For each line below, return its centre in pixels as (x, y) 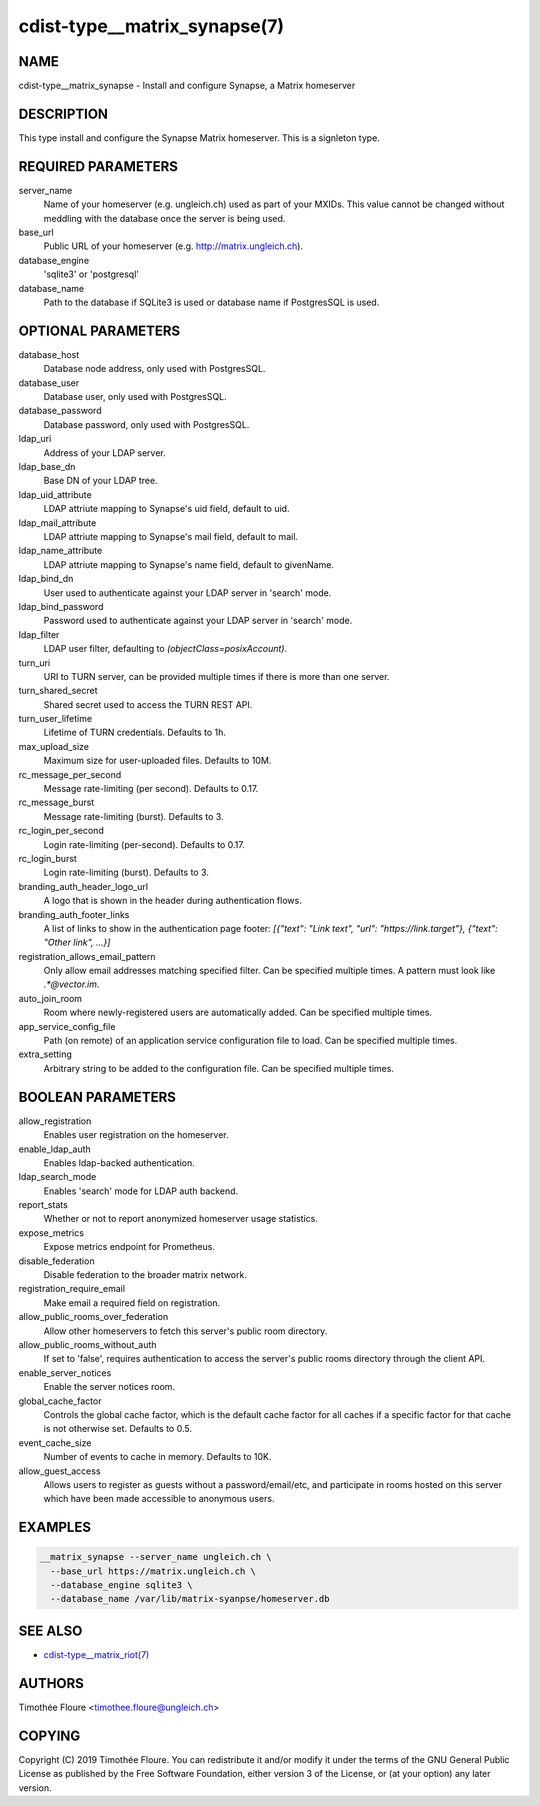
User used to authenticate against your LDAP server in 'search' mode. (187, 592)
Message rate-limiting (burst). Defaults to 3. (133, 816)
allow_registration (55, 1121)
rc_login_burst (47, 858)
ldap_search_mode (57, 1177)
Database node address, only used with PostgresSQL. (154, 369)
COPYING (49, 1735)
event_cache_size (55, 1442)
